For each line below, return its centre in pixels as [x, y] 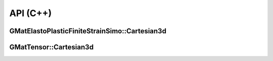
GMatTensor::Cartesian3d [51, 47]
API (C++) [31, 13]
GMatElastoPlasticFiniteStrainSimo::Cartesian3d [88, 31]
